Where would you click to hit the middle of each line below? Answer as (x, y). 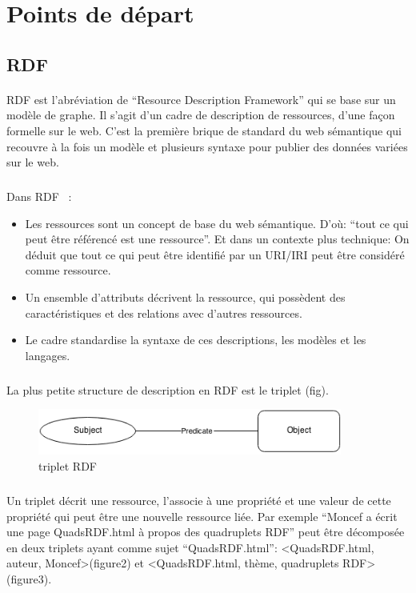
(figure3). (29, 578)
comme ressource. (68, 270)
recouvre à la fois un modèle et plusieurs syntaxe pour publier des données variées (207, 146)
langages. (48, 355)
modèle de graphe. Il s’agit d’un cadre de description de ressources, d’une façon (201, 115)
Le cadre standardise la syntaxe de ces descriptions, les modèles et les (196, 340)
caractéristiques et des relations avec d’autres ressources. (164, 313)
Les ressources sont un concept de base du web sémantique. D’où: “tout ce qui (217, 223)
